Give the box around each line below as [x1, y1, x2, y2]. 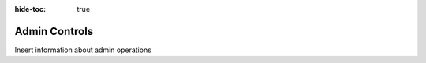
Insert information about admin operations [14, 45, 151, 54]
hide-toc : [14, 5, 47, 13]
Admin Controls [14, 24, 94, 38]
